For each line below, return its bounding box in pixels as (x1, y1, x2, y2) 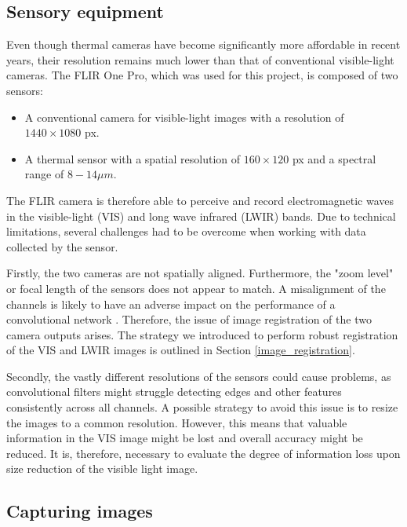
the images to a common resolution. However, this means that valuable (6, 414, 347, 430)
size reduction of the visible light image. (6, 460, 198, 477)
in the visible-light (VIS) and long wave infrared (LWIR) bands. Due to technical (6, 207, 396, 224)
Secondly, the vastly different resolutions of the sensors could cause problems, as (6, 368, 391, 384)
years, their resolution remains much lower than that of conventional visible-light (6, 51, 394, 68)
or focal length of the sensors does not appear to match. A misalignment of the (6, 280, 386, 296)
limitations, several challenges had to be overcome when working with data (6, 223, 366, 240)
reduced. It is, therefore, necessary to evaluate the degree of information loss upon (6, 445, 401, 461)
